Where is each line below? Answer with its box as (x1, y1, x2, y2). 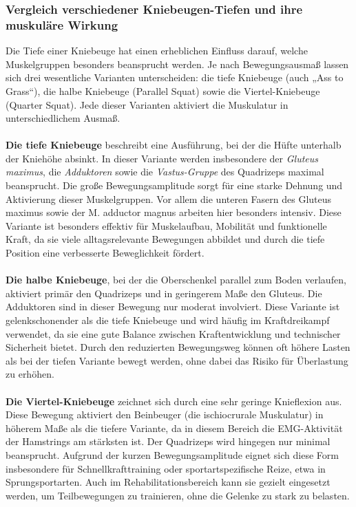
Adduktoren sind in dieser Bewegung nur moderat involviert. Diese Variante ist (6, 299, 340, 314)
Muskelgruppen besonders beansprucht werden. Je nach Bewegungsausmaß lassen (6, 56, 349, 71)
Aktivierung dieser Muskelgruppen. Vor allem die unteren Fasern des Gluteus (6, 191, 332, 206)
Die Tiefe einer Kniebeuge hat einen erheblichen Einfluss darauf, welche (6, 43, 308, 58)
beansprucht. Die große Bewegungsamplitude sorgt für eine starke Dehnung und (6, 178, 343, 193)
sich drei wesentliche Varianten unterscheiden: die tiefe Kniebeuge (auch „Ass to (6, 70, 344, 85)
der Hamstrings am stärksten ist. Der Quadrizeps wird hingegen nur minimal (6, 434, 331, 449)
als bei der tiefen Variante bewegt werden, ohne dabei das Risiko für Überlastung (6, 353, 348, 367)
